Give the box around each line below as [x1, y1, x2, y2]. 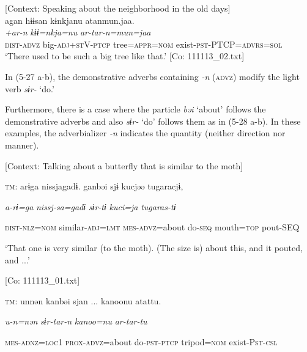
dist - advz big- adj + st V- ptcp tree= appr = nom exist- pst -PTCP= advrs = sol [5, 37, 283, 50]
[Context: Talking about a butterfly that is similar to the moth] [5, 159, 243, 172]
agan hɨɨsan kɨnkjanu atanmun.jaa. [5, 13, 135, 26]
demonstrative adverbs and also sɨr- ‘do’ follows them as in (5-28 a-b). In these [5, 114, 301, 127]
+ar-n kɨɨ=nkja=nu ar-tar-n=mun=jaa [5, 26, 151, 38]
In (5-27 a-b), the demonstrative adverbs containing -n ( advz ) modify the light [5, 70, 300, 82]
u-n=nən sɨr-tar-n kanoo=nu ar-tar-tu [5, 315, 147, 328]
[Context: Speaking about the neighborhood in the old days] [5, 2, 231, 14]
